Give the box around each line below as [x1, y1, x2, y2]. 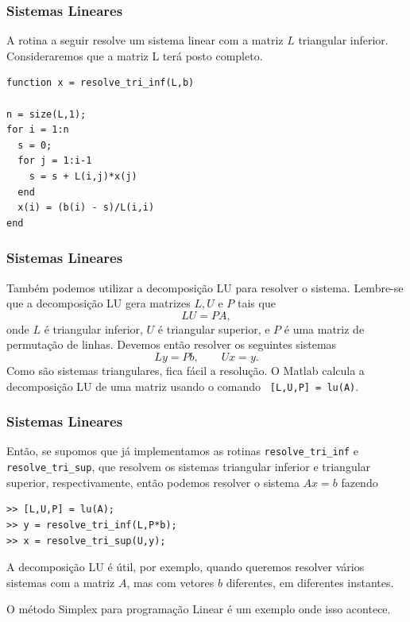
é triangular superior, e [157, 320, 270, 337]
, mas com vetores [126, 574, 215, 590]
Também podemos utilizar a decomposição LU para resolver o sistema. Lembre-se [6, 279, 404, 296]
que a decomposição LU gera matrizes [6, 295, 191, 311]
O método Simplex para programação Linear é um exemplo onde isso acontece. [6, 601, 391, 617]
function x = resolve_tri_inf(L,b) [6, 77, 195, 89]
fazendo [341, 473, 378, 490]
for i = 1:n [6, 124, 69, 136]
